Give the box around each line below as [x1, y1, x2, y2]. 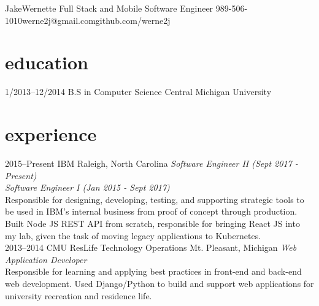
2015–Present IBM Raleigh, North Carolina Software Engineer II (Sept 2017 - [5, 157, 298, 170]
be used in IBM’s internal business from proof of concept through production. [5, 205, 298, 218]
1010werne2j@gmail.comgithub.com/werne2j [5, 13, 171, 26]
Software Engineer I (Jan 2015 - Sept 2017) [5, 181, 170, 194]
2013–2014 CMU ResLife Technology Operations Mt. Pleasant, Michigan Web [5, 241, 297, 254]
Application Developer [5, 253, 87, 266]
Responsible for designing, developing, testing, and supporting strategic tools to [5, 193, 304, 205]
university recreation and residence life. [5, 289, 152, 302]
